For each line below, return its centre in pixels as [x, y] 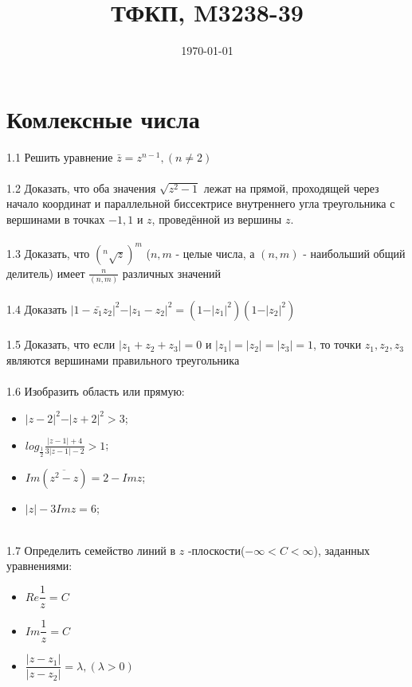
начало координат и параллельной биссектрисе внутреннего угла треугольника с [201, 203]
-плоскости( [216, 550]
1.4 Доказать [37, 308]
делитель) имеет [46, 273]
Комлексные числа [103, 118]
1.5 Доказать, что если [61, 344]
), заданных [342, 550]
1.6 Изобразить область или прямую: [96, 391]
